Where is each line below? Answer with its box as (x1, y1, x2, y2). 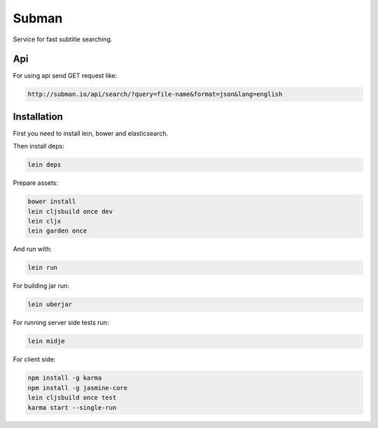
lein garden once (27, 227, 87, 235)
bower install (27, 198, 76, 206)
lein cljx (27, 217, 62, 226)
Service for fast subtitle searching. (13, 35, 113, 43)
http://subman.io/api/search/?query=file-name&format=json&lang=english (27, 90, 283, 98)
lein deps (27, 161, 62, 169)
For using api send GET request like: (13, 71, 118, 80)
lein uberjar (27, 301, 73, 308)
